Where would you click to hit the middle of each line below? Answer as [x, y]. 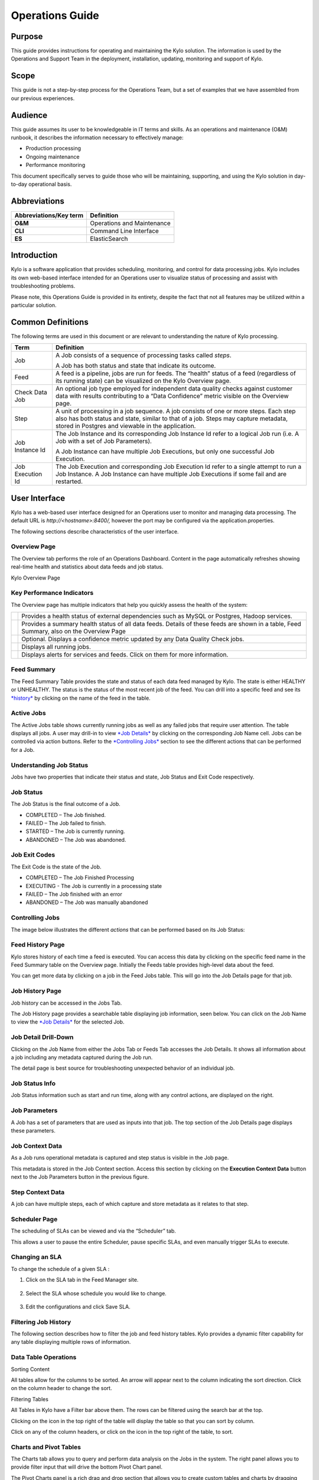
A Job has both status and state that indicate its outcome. [136, 366]
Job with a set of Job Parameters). [103, 441]
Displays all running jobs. [56, 647]
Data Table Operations [44, 1357]
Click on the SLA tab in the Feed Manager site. [82, 1280]
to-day [19, 184]
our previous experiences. [43, 98]
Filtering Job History [41, 1322]
